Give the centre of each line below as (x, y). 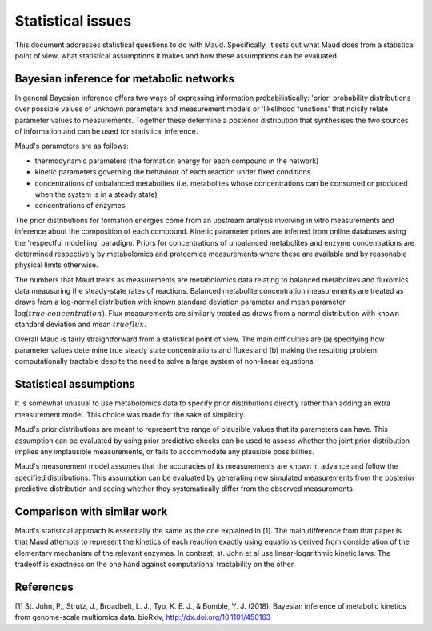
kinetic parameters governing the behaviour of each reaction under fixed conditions (173, 172)
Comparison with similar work (91, 511)
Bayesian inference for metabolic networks (125, 79)
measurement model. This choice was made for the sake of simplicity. (130, 414)
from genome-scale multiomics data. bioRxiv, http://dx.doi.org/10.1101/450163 (143, 617)
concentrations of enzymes (80, 206)
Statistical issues (73, 21)
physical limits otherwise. (57, 265)
